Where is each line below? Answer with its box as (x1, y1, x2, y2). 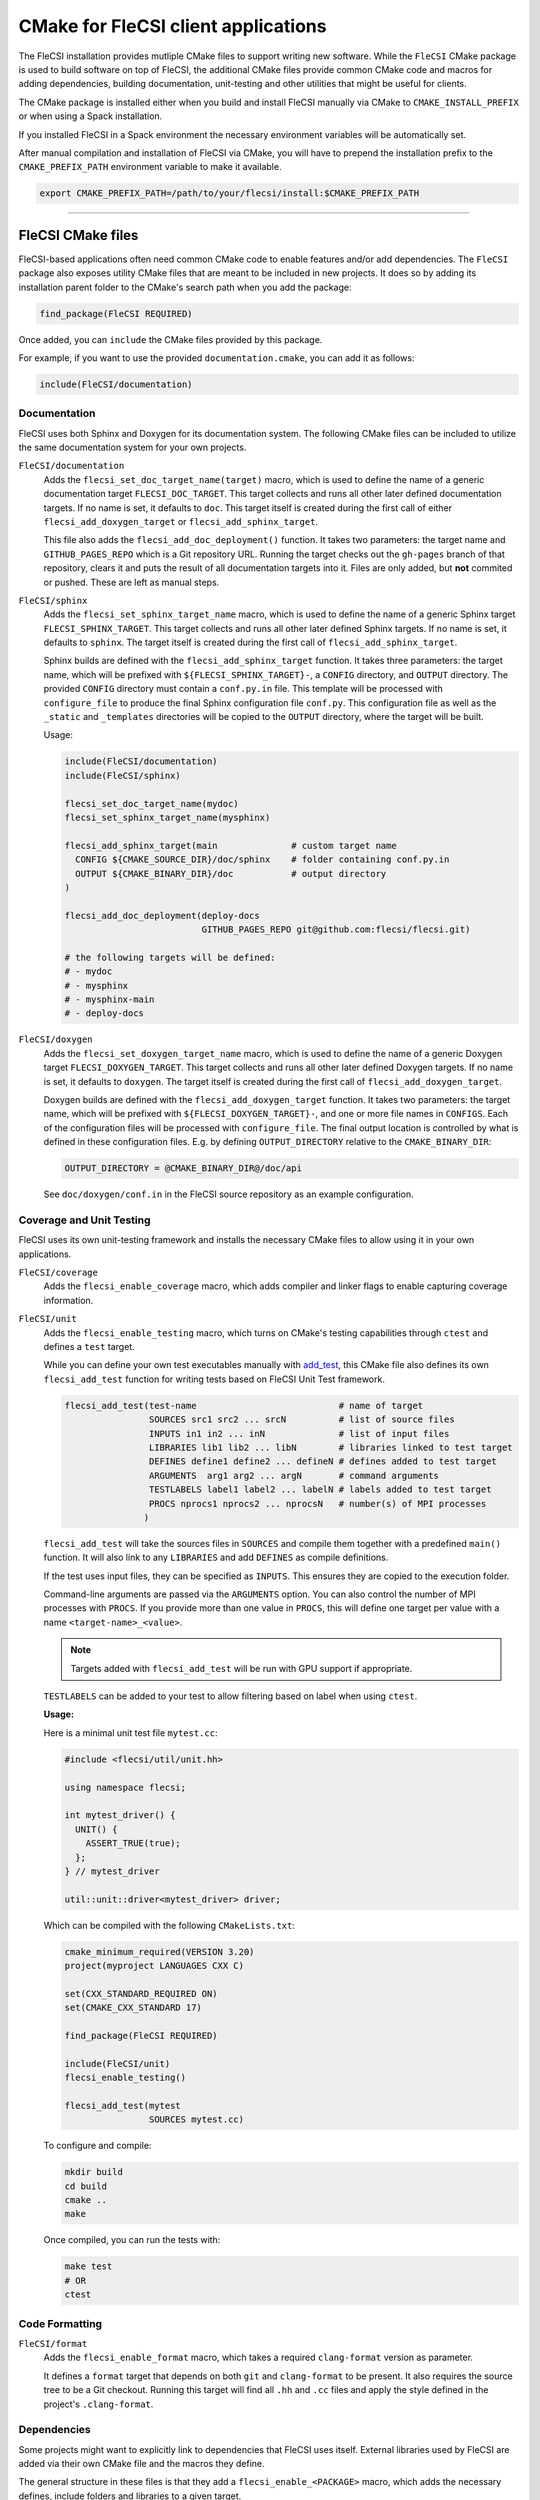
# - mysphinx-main (64, 994, 155, 1005)
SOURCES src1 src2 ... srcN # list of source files (148, 1414, 455, 1425)
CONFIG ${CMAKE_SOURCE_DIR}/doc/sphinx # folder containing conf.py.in (75, 854, 450, 865)
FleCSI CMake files (18, 226, 139, 244)
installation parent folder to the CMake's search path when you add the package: (18, 281, 352, 293)
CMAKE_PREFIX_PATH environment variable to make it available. (18, 161, 282, 173)
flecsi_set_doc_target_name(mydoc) (64, 798, 239, 809)
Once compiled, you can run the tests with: (43, 2234, 221, 2246)
